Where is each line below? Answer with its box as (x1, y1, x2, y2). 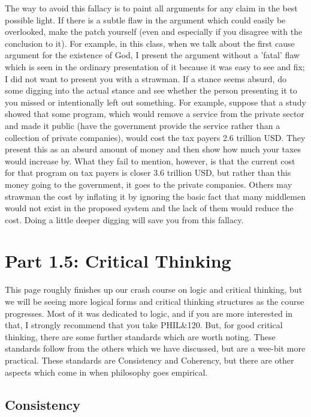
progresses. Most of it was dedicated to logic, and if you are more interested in (5, 307, 293, 319)
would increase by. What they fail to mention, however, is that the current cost (5, 154, 295, 167)
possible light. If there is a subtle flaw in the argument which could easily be (5, 13, 286, 26)
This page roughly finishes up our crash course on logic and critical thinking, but (5, 283, 303, 296)
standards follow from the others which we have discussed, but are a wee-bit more (5, 342, 306, 355)
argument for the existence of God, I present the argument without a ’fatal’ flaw (5, 49, 300, 61)
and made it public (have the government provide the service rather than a (5, 119, 280, 131)
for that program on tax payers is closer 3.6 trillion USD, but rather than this (5, 166, 291, 179)
